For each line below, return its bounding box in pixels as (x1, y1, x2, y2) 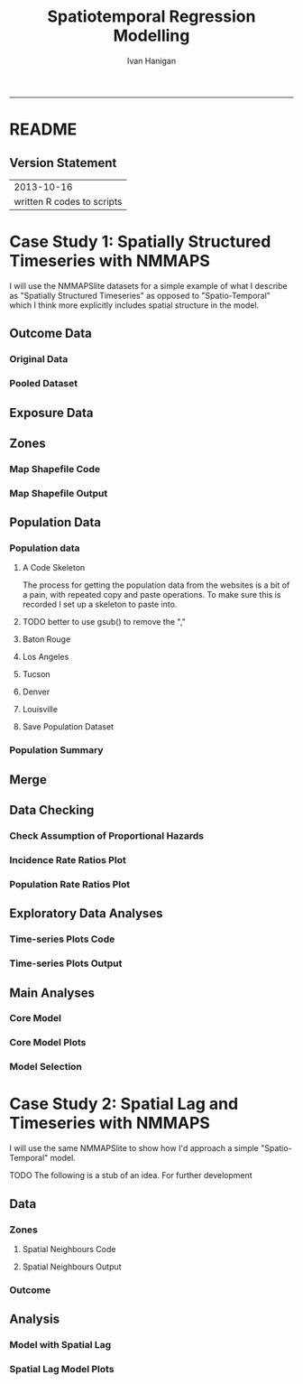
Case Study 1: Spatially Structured (9, 232, 271, 252)
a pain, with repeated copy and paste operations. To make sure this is (22, 590, 281, 600)
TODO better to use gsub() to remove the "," (22, 617, 187, 627)
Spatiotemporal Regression (47, 6, 256, 27)
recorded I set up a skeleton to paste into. (22, 599, 178, 610)
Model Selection (9, 1061, 83, 1073)
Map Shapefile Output (9, 487, 108, 499)
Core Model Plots (9, 1036, 87, 1049)
